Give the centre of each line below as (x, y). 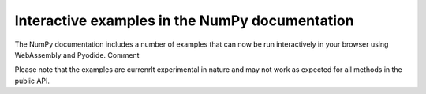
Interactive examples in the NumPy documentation (184, 21)
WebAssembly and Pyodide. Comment (77, 55)
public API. (32, 81)
